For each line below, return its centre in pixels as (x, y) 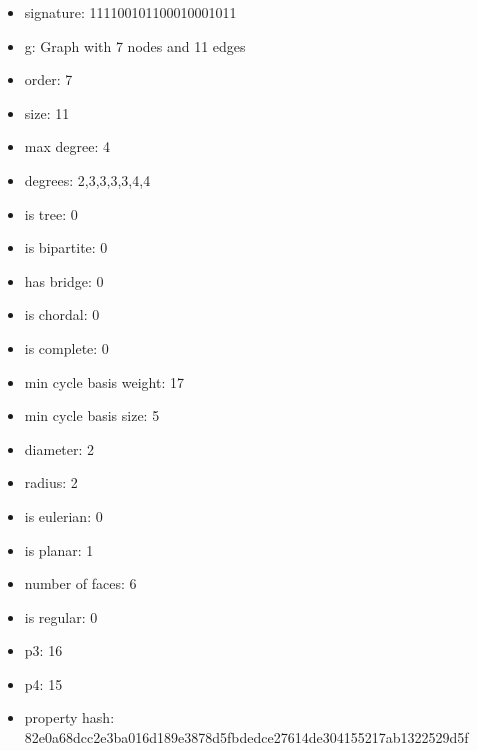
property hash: (69, 717)
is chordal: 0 (62, 314)
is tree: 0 (51, 213)
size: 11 (47, 112)
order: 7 (48, 79)
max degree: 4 (67, 146)
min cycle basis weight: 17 (104, 381)
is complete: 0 (66, 347)
